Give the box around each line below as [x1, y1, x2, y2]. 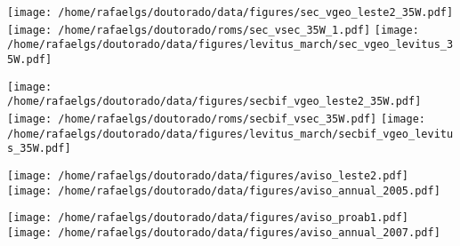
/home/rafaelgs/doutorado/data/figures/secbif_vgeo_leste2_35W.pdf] [7, 95, 422, 108]
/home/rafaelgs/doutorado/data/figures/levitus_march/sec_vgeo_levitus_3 [7, 38, 454, 52]
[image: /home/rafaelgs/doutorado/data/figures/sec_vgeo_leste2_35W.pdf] [7, 6, 454, 19]
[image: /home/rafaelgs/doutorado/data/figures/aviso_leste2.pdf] [7, 169, 409, 182]
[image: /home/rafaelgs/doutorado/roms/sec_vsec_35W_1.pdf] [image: [7, 23, 419, 36]
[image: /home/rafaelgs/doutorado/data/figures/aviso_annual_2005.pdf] [7, 184, 440, 197]
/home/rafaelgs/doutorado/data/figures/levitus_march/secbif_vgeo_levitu [7, 127, 454, 140]
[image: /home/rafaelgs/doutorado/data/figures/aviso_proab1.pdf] [7, 211, 409, 225]
